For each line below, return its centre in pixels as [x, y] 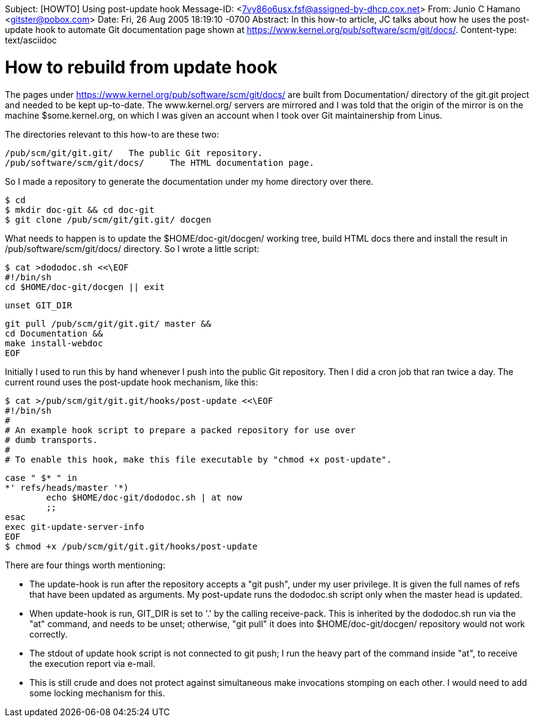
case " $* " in [41, 478]
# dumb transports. [51, 440]
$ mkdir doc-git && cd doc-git [80, 210]
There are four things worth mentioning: [85, 565]
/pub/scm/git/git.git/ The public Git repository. [134, 153]
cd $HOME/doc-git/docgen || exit [85, 287]
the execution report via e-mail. [92, 663]
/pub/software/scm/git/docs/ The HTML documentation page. [160, 162]
